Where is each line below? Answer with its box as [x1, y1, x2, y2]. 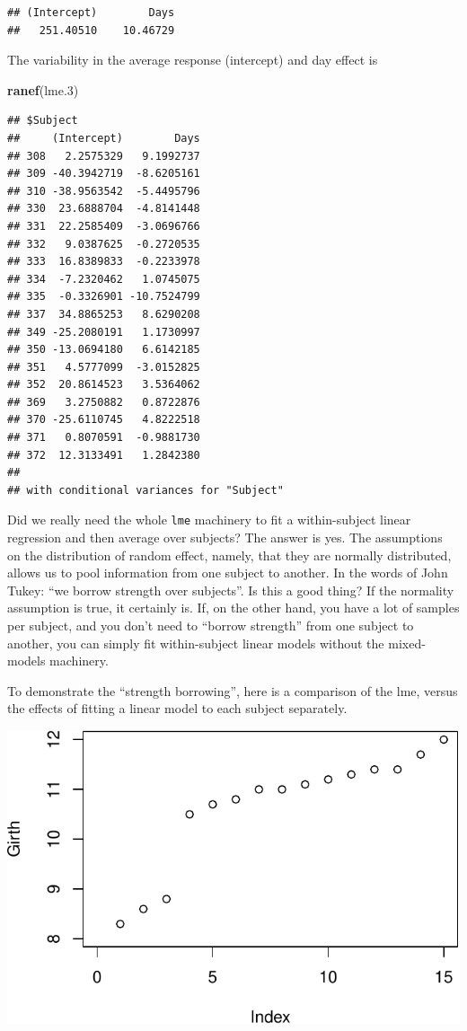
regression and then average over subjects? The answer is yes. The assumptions [7, 528, 443, 547]
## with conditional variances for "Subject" [7, 483, 284, 497]
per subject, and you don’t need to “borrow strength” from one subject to [7, 616, 414, 635]
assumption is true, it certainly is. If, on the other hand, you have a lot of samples [7, 598, 460, 617]
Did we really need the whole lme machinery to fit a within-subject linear [7, 510, 411, 529]
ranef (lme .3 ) [7, 80, 79, 99]
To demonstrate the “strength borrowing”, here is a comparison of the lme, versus [7, 681, 458, 700]
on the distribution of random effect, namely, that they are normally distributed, [7, 545, 452, 564]
